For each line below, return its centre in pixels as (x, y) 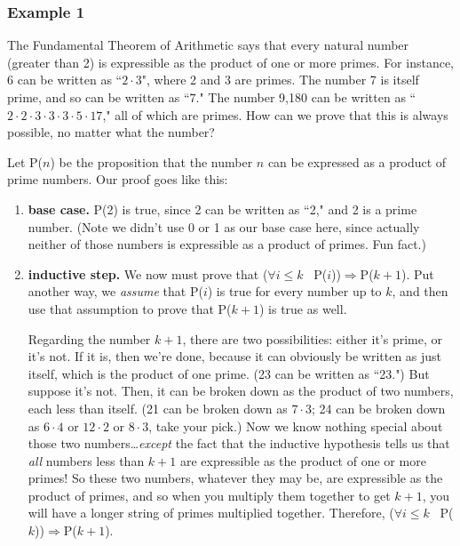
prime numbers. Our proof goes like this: (118, 179)
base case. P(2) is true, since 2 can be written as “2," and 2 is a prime (222, 209)
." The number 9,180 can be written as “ (306, 97)
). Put (418, 273)
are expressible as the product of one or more (303, 460)
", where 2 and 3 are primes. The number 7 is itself (280, 80)
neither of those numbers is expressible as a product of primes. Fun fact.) (227, 244)
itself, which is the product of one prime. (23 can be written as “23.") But (229, 373)
